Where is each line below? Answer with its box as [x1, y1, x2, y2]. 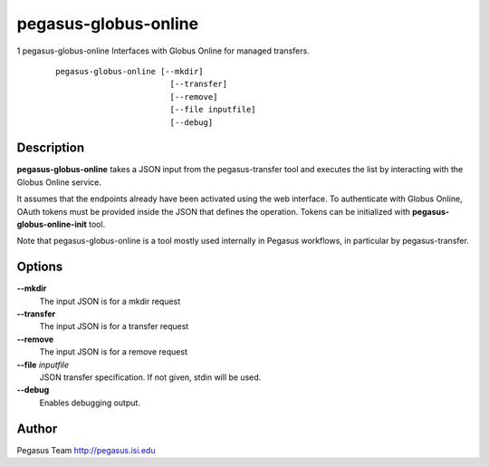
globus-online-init [16, 219, 88, 229]
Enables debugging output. [39, 397, 140, 408]
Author [16, 421, 58, 436]
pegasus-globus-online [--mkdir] [55, 66, 204, 76]
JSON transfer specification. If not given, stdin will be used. [39, 372, 262, 383]
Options [16, 259, 63, 275]
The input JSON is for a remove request [39, 346, 187, 357]
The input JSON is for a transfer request [39, 321, 189, 332]
